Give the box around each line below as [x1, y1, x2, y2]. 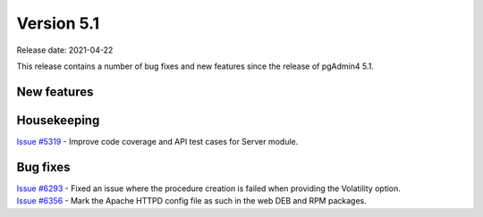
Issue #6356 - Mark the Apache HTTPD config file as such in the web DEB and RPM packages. [16, 196, 367, 206]
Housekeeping [16, 113, 100, 128]
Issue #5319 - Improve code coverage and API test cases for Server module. [16, 136, 299, 146]
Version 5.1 [16, 13, 100, 33]
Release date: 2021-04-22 [16, 45, 114, 55]
